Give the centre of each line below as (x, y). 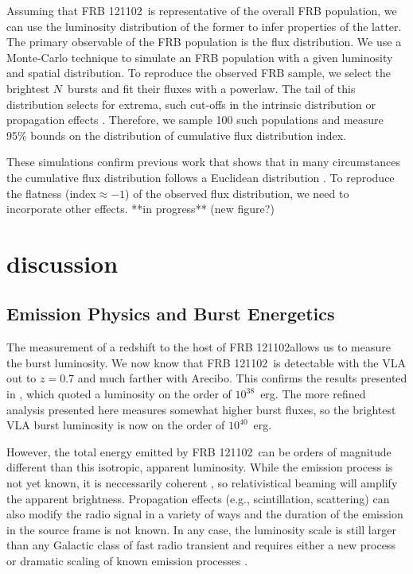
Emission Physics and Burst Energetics (171, 314)
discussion (62, 263)
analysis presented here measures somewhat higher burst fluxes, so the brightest (201, 409)
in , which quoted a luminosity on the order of (119, 394)
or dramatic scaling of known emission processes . (127, 561)
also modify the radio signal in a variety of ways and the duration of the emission (205, 514)
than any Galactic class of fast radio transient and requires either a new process (201, 545)
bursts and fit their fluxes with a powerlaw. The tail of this (212, 88)
